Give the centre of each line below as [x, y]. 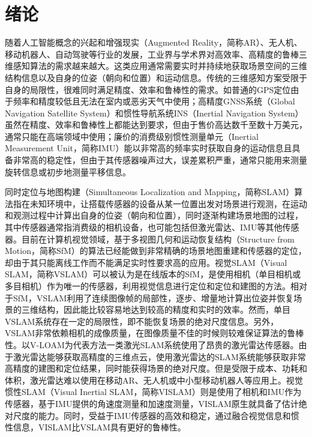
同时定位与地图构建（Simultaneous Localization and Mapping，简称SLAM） [150, 192]
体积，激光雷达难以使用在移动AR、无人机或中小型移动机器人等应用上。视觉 [154, 380]
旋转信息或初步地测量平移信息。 [68, 171]
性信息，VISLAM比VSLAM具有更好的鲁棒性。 [95, 427]
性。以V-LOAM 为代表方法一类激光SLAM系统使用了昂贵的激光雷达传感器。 [152, 344]
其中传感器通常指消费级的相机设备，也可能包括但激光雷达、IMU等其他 [144, 227]
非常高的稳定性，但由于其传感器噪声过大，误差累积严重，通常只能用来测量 [160, 160]
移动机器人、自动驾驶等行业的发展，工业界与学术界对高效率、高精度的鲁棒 [152, 54]
